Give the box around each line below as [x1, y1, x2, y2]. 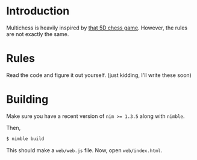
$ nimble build [6, 135, 45, 142]
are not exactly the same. [6, 30, 69, 37]
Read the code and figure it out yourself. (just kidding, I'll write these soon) [6, 71, 192, 79]
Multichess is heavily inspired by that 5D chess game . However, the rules [6, 24, 188, 31]
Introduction [6, 4, 70, 18]
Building [6, 93, 49, 106]
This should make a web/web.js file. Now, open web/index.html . [6, 146, 163, 154]
